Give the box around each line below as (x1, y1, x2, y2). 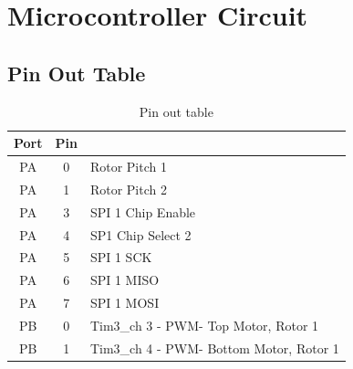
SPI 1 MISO (89, 270, 160, 290)
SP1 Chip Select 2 (89, 225, 192, 244)
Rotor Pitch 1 (89, 157, 167, 176)
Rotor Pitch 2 (89, 179, 167, 198)
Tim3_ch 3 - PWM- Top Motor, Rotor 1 (89, 315, 319, 334)
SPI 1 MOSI (89, 293, 160, 312)
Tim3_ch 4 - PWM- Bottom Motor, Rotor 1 (89, 338, 339, 357)
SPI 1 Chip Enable (89, 202, 196, 221)
